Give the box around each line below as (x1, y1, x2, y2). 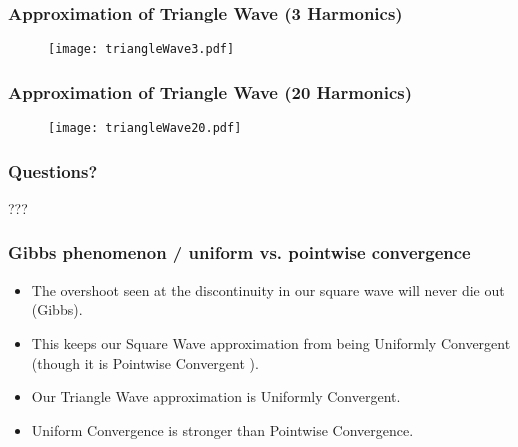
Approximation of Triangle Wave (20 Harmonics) (8, 79, 413, 104)
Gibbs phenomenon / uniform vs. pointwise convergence (8, 240, 471, 265)
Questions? (8, 158, 98, 183)
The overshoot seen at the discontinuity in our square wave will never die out (31, 279, 505, 300)
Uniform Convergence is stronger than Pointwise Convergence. (31, 419, 414, 440)
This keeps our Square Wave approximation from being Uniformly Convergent (31, 332, 511, 353)
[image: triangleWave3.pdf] (48, 42, 235, 57)
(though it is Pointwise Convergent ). (31, 352, 259, 373)
